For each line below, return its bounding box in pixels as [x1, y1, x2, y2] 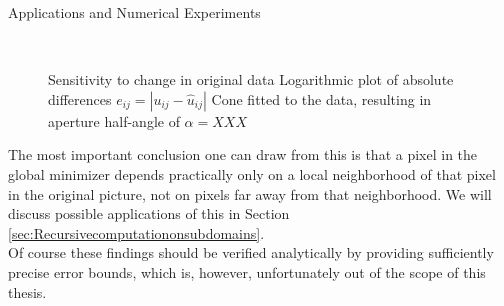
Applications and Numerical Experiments [8, 2, 261, 22]
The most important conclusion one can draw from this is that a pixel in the [8, 144, 478, 165]
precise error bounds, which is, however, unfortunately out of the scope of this [8, 261, 486, 282]
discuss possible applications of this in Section [8, 203, 290, 224]
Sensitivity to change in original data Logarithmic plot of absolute [48, 69, 454, 90]
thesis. [8, 281, 47, 302]
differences [48, 88, 112, 109]
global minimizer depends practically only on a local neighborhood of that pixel [8, 163, 496, 184]
